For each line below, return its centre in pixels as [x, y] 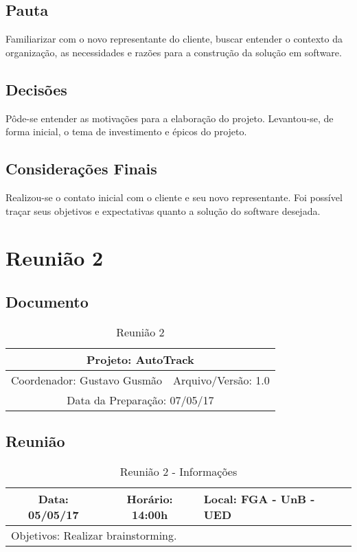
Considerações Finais [81, 169]
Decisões [36, 89]
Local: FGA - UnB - [259, 498]
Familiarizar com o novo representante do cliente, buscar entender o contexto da [174, 39]
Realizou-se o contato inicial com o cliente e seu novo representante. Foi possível [174, 197]
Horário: [150, 498]
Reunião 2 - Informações [178, 471]
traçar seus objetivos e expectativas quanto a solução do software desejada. [163, 210]
